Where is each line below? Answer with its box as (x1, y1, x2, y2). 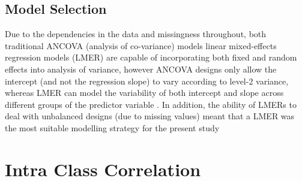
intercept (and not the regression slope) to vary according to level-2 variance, (5, 74, 289, 87)
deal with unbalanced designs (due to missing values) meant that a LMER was (5, 110, 295, 122)
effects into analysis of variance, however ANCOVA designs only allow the (5, 62, 277, 75)
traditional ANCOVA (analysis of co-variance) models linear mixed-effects (5, 39, 277, 52)
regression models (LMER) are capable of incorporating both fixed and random (5, 51, 297, 64)
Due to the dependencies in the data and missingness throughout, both (5, 28, 267, 40)
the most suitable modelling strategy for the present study (5, 121, 220, 134)
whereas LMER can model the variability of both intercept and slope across (5, 86, 284, 99)
